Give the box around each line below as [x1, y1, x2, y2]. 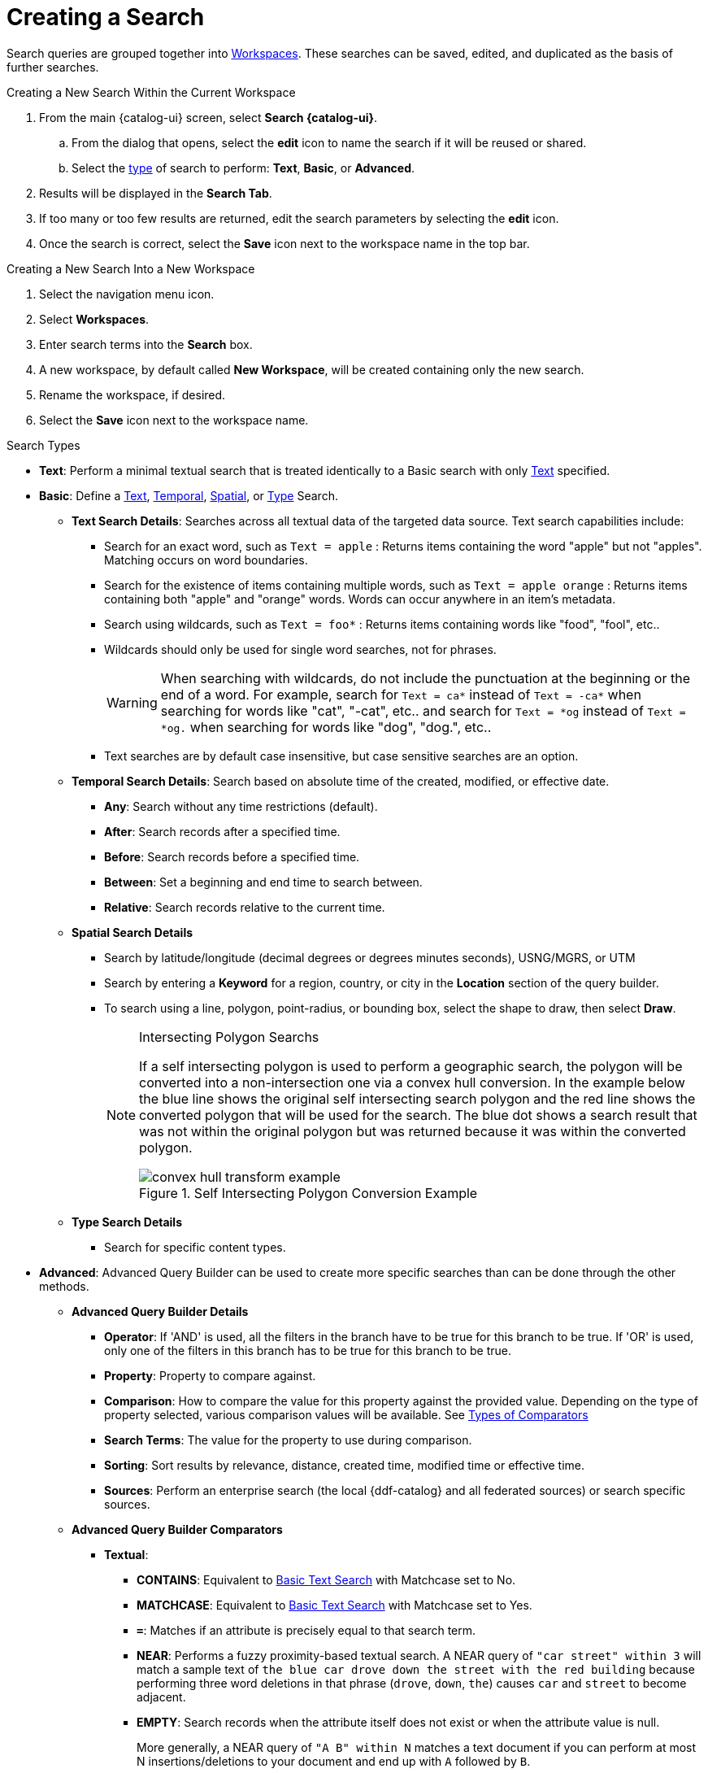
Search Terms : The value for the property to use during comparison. [104, 1432, 472, 1447]
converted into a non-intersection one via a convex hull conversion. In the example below [139, 1074, 685, 1091]
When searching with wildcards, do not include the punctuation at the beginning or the [160, 669, 690, 686]
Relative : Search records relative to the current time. [104, 900, 385, 914]
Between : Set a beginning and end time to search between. [104, 874, 423, 889]
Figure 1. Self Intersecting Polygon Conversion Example [139, 1184, 478, 1201]
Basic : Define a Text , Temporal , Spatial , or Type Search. [39, 488, 338, 503]
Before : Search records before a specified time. [104, 849, 360, 864]
